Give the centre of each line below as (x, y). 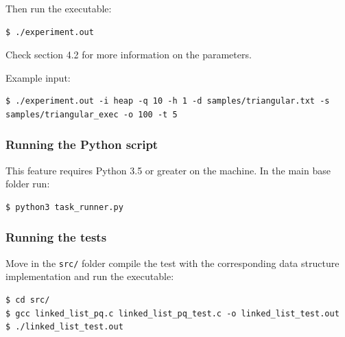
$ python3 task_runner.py (64, 207)
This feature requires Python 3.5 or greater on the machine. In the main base (168, 170)
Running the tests (56, 237)
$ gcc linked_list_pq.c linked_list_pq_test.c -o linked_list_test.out (172, 313)
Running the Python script (82, 144)
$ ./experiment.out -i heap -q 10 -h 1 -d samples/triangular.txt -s (168, 101)
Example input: (38, 77)
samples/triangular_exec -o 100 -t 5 (92, 114)
